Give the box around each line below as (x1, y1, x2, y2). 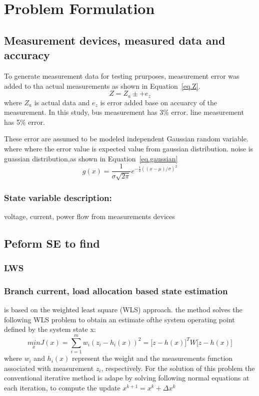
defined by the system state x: (4, 324, 96, 334)
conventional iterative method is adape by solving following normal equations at (4, 372, 249, 383)
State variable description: (4, 191, 112, 204)
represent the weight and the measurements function (71, 353, 233, 363)
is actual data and (34, 97, 90, 107)
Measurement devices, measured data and (4, 32, 225, 48)
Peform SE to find (4, 235, 100, 251)
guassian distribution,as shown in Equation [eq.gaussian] (4, 153, 178, 163)
